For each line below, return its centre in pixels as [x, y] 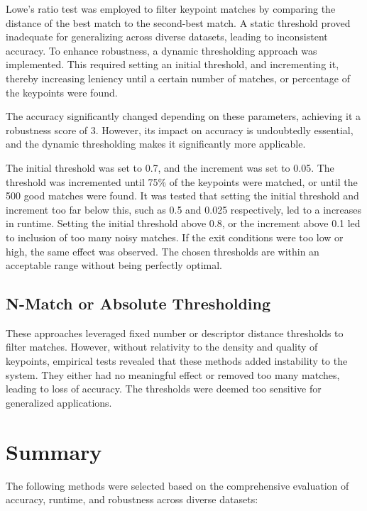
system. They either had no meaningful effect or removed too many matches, [173, 374]
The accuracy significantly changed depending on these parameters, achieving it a [183, 116]
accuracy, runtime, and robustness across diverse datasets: [132, 499]
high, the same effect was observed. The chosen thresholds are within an [163, 251]
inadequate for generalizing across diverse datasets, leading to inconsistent [167, 37]
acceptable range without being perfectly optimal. [114, 265]
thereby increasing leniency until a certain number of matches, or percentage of [178, 78]
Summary [54, 451]
